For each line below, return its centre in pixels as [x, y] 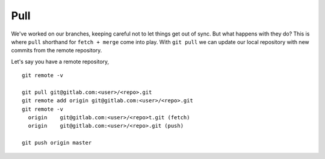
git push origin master [57, 143]
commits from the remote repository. [57, 51]
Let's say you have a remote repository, [60, 61]
